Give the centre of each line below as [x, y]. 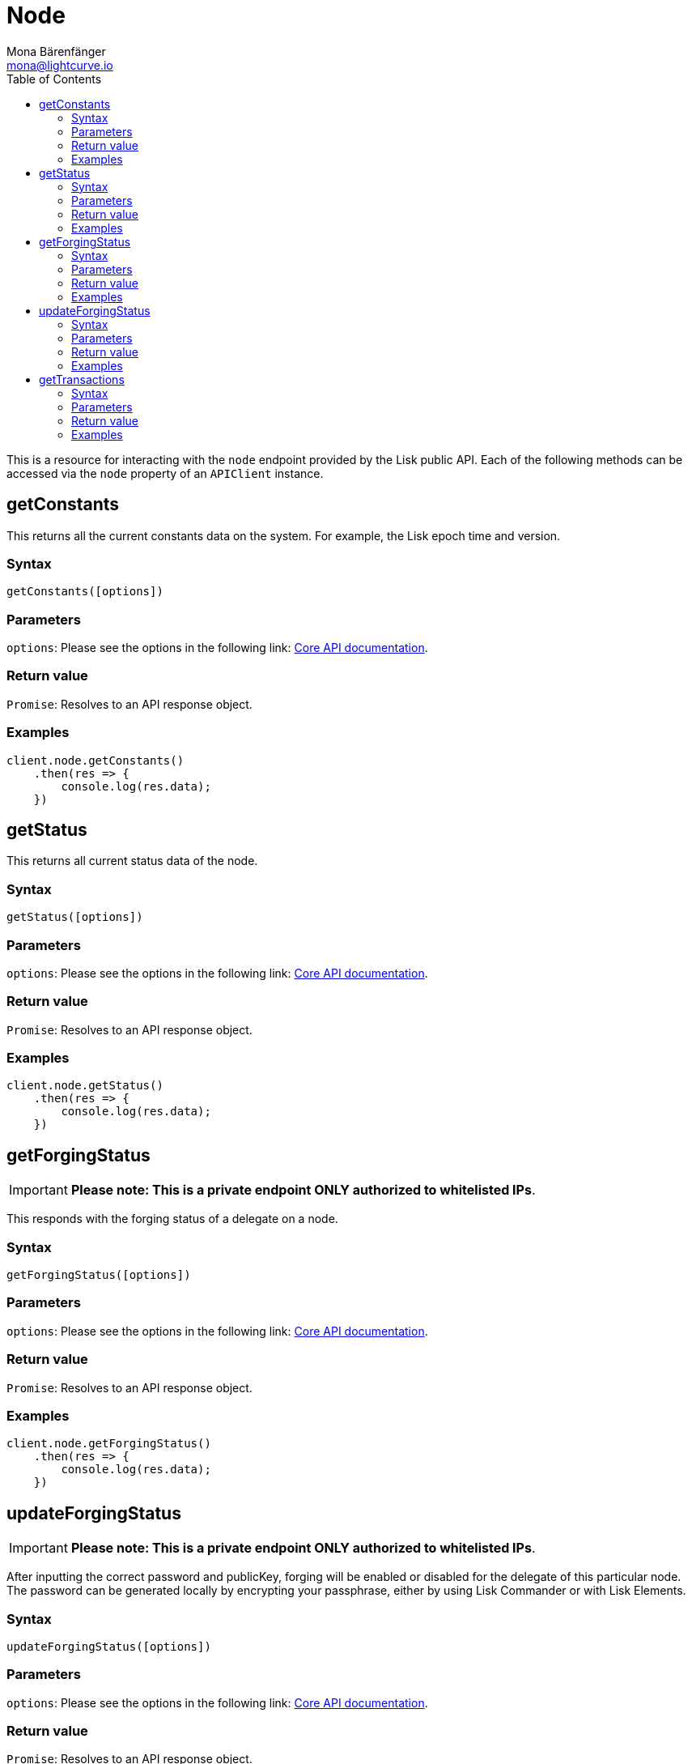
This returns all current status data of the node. [132, 861]
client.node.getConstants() [96, 760]
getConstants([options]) [85, 592]
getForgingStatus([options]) [99, 1275]
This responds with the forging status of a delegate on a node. [172, 1219]
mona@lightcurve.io [60, 65]
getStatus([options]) [75, 917]
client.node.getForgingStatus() [109, 1444]
